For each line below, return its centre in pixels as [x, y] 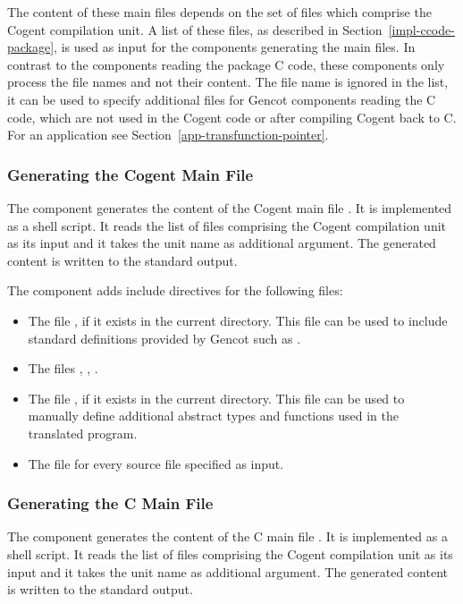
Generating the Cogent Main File [130, 174]
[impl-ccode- [421, 29]
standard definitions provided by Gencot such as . [164, 338]
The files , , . [63, 368]
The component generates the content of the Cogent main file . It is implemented [230, 207]
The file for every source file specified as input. [156, 463]
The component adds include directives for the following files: [175, 290]
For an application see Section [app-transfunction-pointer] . [168, 135]
